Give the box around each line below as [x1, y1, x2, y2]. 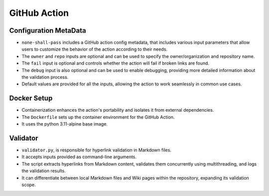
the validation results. [21, 168, 66, 174]
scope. [21, 182, 36, 188]
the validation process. [21, 74, 69, 80]
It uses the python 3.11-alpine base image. [21, 121, 108, 127]
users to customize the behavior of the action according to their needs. [21, 46, 168, 52]
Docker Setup [9, 94, 53, 103]
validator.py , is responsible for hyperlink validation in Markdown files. [21, 147, 172, 153]
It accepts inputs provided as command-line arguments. [21, 154, 137, 160]
